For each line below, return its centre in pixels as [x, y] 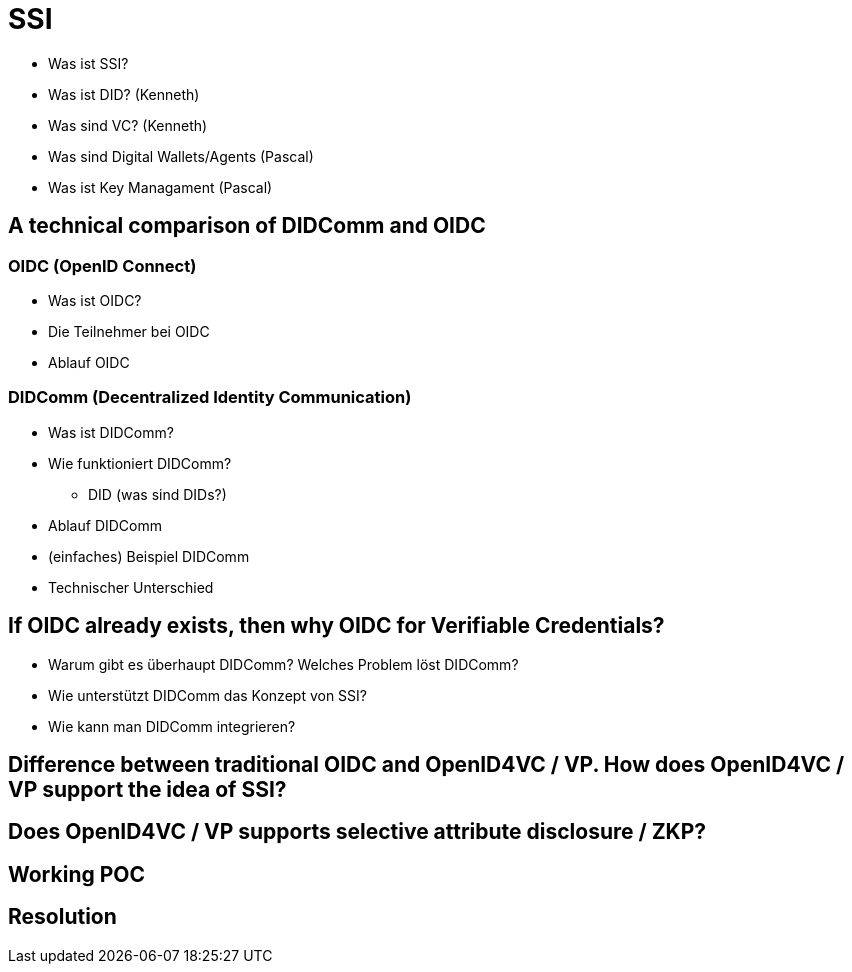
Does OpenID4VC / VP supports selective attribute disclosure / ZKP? [357, 832]
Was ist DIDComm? [111, 432]
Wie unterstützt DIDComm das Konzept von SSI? [207, 695]
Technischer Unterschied [131, 587]
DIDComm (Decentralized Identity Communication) [210, 397]
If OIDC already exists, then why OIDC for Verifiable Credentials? [336, 626]
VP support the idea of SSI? [147, 789]
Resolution [62, 917]
